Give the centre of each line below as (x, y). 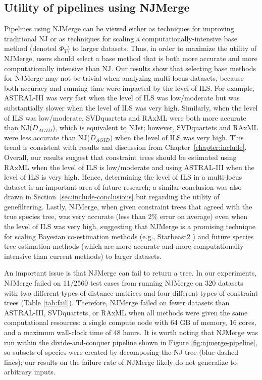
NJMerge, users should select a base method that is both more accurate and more (131, 58)
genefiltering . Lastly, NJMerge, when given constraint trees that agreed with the (128, 206)
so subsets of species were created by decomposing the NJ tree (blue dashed (121, 352)
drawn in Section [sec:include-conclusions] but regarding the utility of (112, 197)
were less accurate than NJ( (47, 137)
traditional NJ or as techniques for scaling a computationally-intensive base (121, 38)
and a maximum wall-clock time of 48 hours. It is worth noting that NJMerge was (131, 332)
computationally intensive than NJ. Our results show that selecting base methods (130, 68)
